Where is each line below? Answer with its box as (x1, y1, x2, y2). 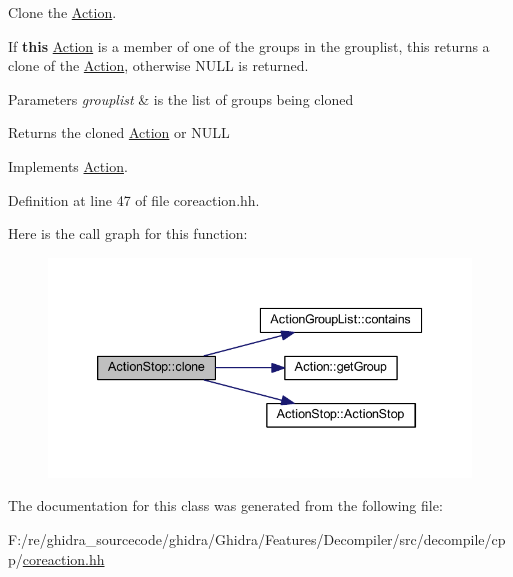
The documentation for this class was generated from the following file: (8, 495, 443, 516)
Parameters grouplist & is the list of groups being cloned (8, 88, 354, 109)
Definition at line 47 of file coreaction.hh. (8, 189, 260, 210)
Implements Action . (8, 155, 128, 176)
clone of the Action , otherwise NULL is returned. (8, 55, 309, 76)
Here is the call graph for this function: (8, 223, 248, 244)
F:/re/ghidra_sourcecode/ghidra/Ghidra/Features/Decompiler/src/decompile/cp (8, 529, 506, 550)
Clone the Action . (8, 2, 117, 22)
